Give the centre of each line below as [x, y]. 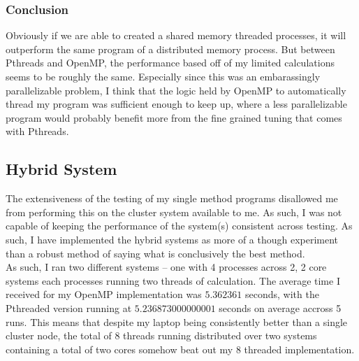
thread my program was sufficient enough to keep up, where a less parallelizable [176, 104]
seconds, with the [282, 294]
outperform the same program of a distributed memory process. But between [170, 49]
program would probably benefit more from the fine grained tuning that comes [174, 117]
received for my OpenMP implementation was [104, 294]
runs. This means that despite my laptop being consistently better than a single [177, 321]
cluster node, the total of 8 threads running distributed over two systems [161, 335]
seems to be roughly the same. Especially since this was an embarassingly [163, 76]
